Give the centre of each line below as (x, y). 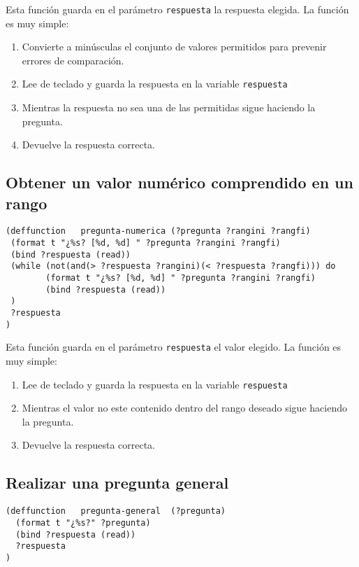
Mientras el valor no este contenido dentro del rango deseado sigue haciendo (184, 408)
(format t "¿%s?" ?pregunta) (83, 523)
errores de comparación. (73, 60)
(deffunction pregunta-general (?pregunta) (116, 511)
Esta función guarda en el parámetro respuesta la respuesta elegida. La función (177, 9)
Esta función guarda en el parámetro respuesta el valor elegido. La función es (174, 347)
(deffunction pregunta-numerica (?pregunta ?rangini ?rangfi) (158, 231)
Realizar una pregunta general (117, 483)
